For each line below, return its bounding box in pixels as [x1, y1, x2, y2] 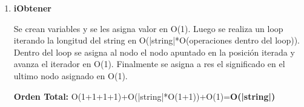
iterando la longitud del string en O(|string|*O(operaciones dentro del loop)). [13, 34, 300, 47]
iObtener [13, 2, 51, 14]
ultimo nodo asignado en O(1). [13, 69, 128, 82]
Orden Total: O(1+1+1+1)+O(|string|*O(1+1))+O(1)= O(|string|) [13, 89, 276, 102]
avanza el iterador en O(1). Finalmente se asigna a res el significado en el [13, 57, 285, 70]
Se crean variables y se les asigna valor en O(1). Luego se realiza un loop [13, 22, 283, 34]
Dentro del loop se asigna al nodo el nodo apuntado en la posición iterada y [13, 45, 295, 58]
